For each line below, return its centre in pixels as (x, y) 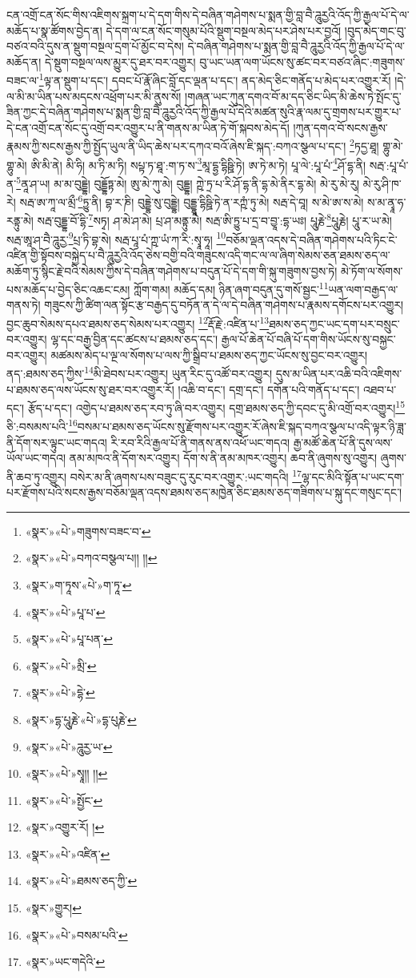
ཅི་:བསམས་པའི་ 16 (42, 425)
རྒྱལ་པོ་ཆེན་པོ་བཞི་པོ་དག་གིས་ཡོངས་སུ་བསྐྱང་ (308, 339)
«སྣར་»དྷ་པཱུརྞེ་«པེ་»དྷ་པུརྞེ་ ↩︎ (81, 719)
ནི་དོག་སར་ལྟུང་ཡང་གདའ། (57, 442)
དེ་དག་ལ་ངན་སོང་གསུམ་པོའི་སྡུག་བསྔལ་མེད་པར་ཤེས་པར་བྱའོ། (224, 30)
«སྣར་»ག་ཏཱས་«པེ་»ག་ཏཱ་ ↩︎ (78, 584)
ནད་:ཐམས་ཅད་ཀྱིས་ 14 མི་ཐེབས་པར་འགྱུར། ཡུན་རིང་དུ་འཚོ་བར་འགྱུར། (140, 372)
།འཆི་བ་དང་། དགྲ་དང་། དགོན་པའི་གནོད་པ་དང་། (269, 389)
